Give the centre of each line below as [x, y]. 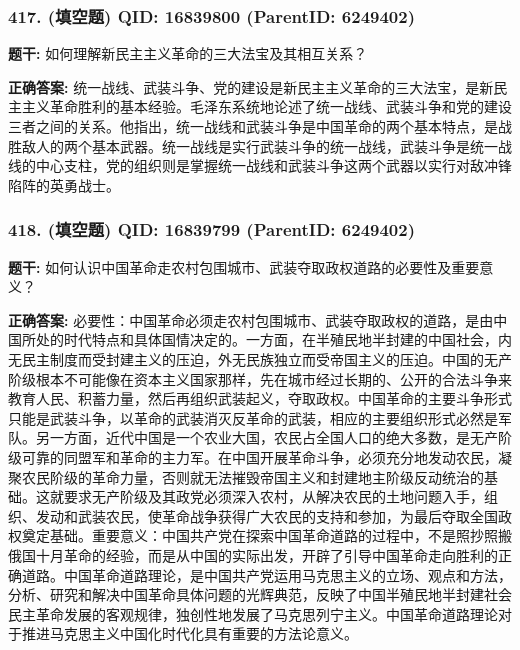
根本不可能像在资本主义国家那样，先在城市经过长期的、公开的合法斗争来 [273, 378]
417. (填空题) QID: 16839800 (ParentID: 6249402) [211, 15]
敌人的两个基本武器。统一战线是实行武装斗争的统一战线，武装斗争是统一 [259, 145]
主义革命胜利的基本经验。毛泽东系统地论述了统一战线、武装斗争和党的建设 [266, 106]
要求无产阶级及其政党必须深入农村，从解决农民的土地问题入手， [273, 496]
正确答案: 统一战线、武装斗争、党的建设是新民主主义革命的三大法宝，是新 [251, 86]
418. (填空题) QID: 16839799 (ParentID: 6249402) [211, 229]
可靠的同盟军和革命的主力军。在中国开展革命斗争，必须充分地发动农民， [259, 456]
